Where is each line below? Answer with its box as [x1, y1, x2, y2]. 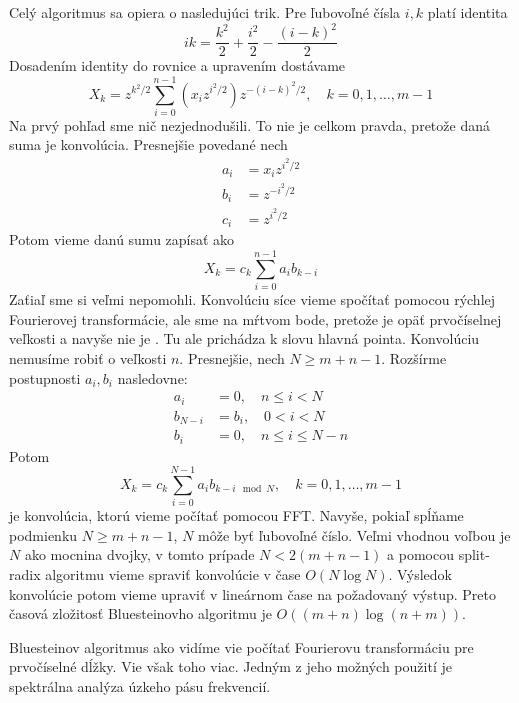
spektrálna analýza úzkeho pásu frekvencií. [9, 676, 271, 697]
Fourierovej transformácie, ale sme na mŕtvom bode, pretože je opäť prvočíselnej [9, 308, 502, 329]
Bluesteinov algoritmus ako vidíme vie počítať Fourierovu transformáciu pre [9, 636, 474, 657]
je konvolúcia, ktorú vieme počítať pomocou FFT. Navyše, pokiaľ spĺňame [9, 505, 464, 526]
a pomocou [387, 544, 454, 565]
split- [458, 544, 490, 565]
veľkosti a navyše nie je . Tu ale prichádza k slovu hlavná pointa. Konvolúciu [9, 328, 480, 349]
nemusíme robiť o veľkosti [9, 347, 167, 368]
